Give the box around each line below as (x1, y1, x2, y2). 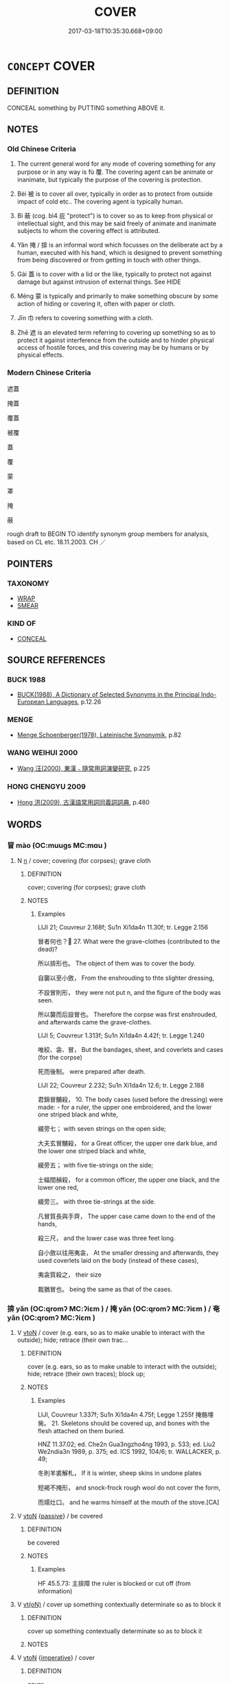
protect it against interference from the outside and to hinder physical (16, 336, 214, 344)
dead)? (37, 945, 58, 953)
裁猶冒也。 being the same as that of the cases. (37, 1285, 173, 1293)
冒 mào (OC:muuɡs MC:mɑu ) (7, 840, 107, 850)
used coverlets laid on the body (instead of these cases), (37, 1256, 199, 1264)
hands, (37, 1220, 57, 1228)
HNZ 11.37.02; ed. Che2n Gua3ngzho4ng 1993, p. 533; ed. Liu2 (37, 1440, 216, 1448)
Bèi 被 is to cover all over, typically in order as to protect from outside (16, 190, 213, 198)
